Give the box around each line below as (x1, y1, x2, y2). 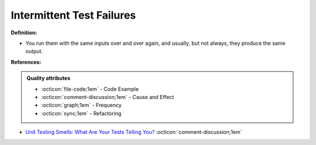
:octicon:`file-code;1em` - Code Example (41, 85, 139, 93)
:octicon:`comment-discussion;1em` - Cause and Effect (41, 93, 174, 100)
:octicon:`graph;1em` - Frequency (41, 102, 122, 109)
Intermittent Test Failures (11, 9, 136, 22)
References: (11, 58, 42, 65)
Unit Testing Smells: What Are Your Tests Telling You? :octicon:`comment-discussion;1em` (25, 129, 242, 136)
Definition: (11, 29, 37, 36)
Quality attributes (26, 75, 70, 82)
